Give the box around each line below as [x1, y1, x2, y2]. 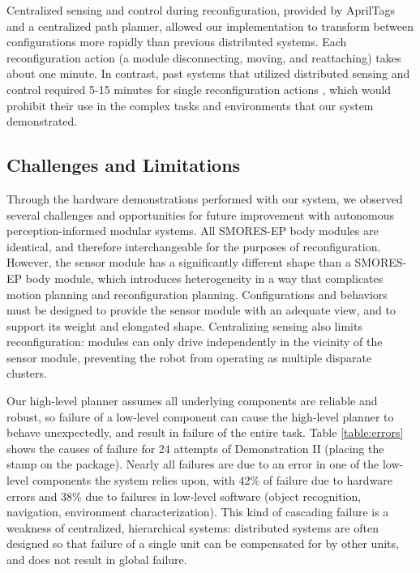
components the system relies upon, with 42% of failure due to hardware [32, 472, 393, 489]
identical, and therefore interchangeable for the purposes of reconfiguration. [6, 237, 381, 254]
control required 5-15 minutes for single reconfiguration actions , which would [6, 80, 392, 97]
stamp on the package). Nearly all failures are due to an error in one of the [6, 455, 379, 473]
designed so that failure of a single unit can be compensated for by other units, [6, 535, 399, 552]
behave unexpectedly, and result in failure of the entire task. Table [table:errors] [6, 424, 404, 441]
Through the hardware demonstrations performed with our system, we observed [6, 190, 403, 207]
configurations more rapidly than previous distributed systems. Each [6, 33, 347, 50]
